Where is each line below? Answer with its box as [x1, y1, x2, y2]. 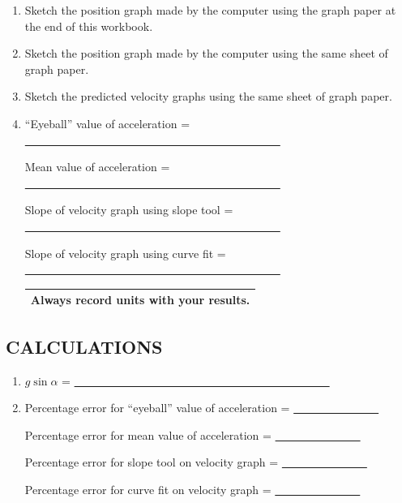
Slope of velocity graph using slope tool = [24, 201, 233, 218]
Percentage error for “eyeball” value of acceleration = [24, 399, 290, 416]
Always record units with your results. [30, 291, 250, 308]
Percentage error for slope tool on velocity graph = [24, 454, 279, 471]
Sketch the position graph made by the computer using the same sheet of [24, 45, 388, 62]
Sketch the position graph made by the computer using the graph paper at [24, 2, 396, 18]
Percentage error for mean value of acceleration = [24, 426, 272, 443]
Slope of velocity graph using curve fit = [24, 244, 226, 261]
